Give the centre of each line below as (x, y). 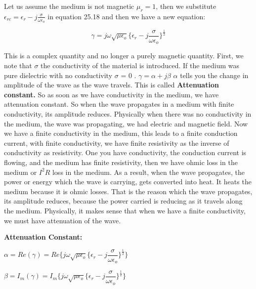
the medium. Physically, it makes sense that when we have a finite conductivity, (125, 210)
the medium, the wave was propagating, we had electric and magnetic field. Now (126, 123)
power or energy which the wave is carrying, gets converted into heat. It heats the (128, 182)
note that (18, 65)
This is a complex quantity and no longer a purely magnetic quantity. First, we (124, 56)
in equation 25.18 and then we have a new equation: (127, 16)
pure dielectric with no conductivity (58, 75)
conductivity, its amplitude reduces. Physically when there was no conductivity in (128, 114)
